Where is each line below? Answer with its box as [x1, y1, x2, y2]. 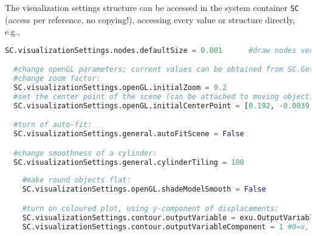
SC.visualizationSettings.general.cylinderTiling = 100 [13, 158, 244, 167]
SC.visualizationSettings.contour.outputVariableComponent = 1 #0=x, [22, 222, 310, 231]
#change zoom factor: [13, 74, 101, 83]
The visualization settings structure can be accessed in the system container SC [5, 1, 299, 13]
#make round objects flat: [22, 176, 131, 185]
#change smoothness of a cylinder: [13, 148, 157, 158]
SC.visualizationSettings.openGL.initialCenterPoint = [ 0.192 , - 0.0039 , [13, 101, 314, 110]
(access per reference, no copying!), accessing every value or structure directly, [5, 13, 295, 26]
